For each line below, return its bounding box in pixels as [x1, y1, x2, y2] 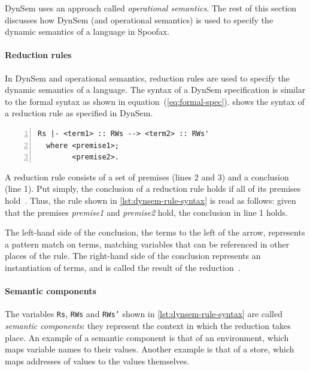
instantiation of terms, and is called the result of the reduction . [5, 261, 241, 273]
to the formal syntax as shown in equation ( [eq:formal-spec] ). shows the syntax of [5, 95, 305, 107]
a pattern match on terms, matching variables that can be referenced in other [5, 237, 290, 250]
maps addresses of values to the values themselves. [5, 354, 190, 367]
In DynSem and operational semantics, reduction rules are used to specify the [5, 71, 290, 84]
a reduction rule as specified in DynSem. [5, 107, 153, 119]
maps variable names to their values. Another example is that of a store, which [5, 343, 294, 355]
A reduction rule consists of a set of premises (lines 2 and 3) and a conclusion [5, 170, 289, 183]
